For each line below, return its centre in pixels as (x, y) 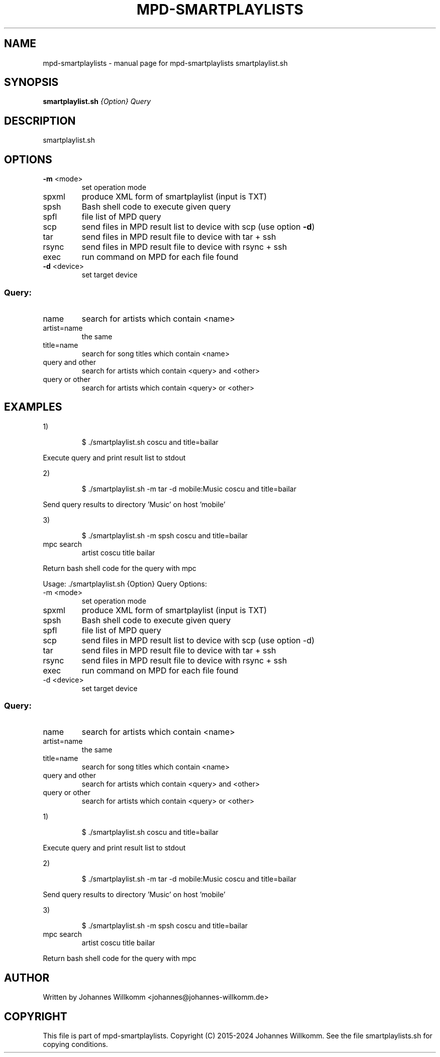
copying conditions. (75, 1044)
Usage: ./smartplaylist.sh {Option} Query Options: (125, 584)
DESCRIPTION (40, 121)
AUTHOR (27, 978)
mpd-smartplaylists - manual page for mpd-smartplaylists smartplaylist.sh (165, 63)
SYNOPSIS (31, 82)
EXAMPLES (33, 407)
